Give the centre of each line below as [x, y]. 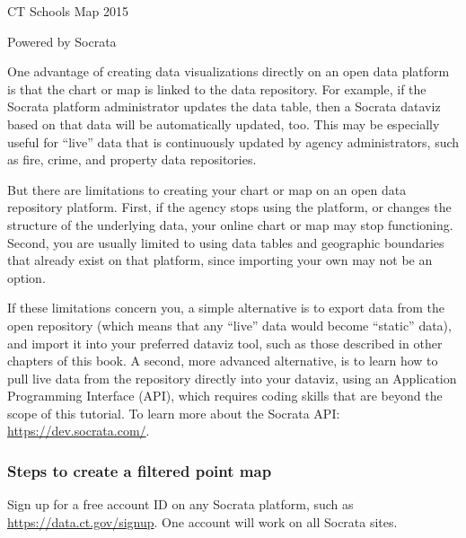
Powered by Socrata [62, 41]
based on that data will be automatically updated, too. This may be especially [224, 123]
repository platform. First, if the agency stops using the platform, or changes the [229, 207]
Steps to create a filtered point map [140, 470]
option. [26, 277]
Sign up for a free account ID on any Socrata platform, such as [180, 504]
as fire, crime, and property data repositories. [132, 159]
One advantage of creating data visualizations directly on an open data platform [229, 71]
